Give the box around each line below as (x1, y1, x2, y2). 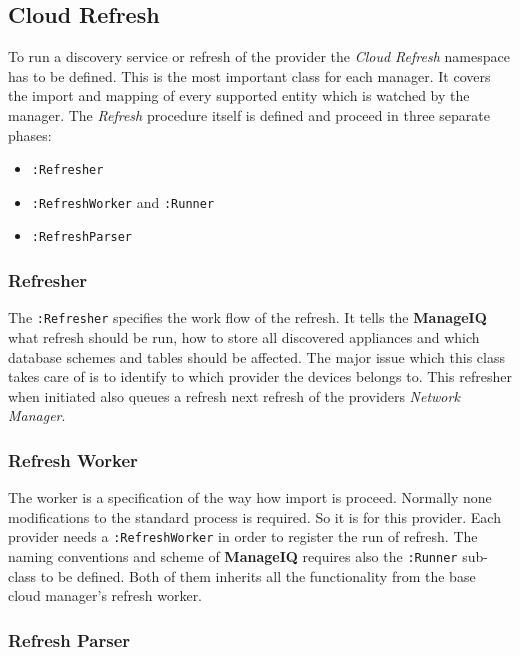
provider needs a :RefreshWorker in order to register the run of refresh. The (8, 526, 478, 547)
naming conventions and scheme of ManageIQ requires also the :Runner (8, 546, 458, 567)
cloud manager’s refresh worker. (8, 585, 203, 606)
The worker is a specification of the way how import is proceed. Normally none (8, 487, 492, 508)
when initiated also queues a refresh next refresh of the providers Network (8, 385, 460, 406)
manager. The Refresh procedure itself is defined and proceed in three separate (8, 104, 490, 125)
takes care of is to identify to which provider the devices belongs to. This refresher (8, 366, 512, 387)
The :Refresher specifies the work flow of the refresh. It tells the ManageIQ (8, 307, 487, 328)
